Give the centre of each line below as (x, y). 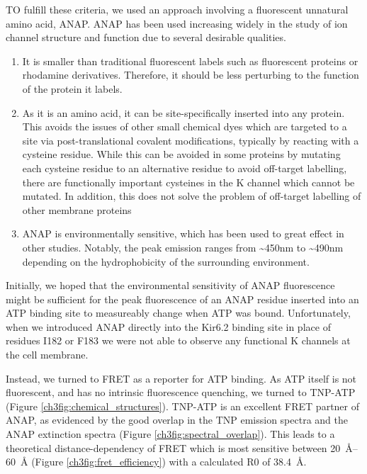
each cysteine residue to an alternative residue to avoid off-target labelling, (185, 168)
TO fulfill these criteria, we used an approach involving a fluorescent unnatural (177, 9)
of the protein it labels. (72, 88)
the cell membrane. (47, 355)
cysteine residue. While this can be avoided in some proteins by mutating (181, 154)
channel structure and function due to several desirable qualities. (146, 37)
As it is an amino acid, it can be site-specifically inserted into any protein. (183, 112)
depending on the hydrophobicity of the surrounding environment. (166, 261)
